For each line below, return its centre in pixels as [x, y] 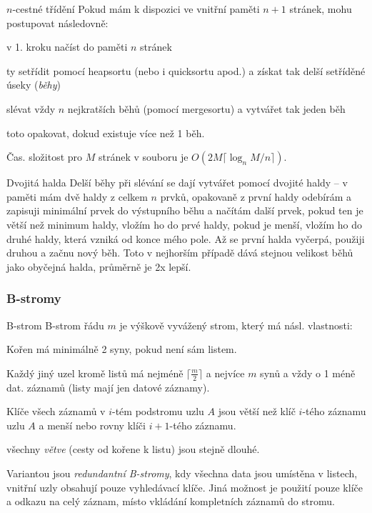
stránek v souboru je [143, 157]
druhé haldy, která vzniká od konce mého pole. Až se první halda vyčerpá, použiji [186, 238]
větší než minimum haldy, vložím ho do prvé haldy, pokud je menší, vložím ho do [184, 224]
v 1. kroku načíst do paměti [67, 47]
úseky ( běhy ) [34, 85]
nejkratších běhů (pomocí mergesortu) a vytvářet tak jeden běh [206, 108]
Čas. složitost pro [45, 157]
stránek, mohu [321, 9]
